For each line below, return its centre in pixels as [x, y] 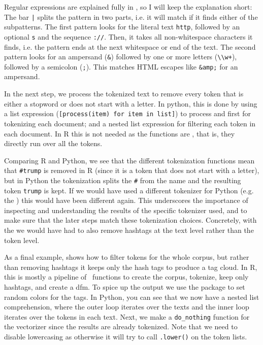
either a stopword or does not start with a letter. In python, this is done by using [131, 103]
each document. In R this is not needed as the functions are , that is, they [120, 133]
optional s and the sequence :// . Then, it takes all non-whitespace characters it [128, 36]
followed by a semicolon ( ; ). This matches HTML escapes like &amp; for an [121, 66]
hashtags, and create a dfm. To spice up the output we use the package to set [125, 287]
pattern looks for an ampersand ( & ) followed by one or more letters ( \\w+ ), [121, 57]
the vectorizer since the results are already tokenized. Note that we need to [121, 326]
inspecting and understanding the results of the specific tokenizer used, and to [126, 210]
